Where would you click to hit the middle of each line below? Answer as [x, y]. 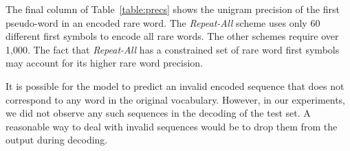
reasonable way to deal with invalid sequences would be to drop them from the [172, 126]
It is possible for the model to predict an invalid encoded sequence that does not [175, 85]
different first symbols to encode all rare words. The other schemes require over [172, 36]
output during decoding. [57, 140]
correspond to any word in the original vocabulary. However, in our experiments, [176, 99]
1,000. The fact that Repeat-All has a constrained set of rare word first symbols [173, 49]
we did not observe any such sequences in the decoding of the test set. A [158, 113]
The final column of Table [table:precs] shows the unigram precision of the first [173, 9]
